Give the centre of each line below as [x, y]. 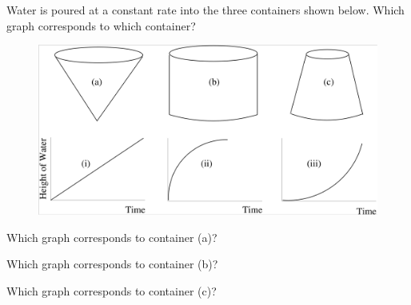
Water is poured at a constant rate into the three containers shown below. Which [205, 10]
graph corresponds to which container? [101, 25]
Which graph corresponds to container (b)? [112, 264]
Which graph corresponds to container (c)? [112, 290]
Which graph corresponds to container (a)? [112, 237]
